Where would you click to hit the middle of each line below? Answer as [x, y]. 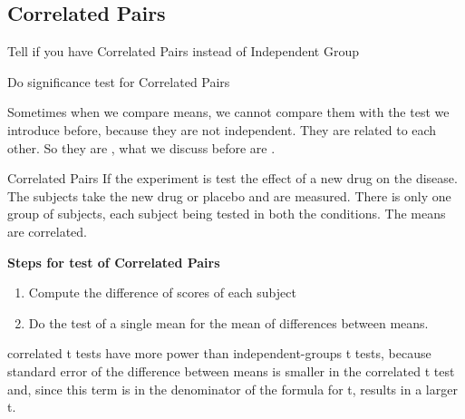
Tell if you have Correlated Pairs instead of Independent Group [183, 51]
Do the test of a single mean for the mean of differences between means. [228, 322]
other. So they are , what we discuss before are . [141, 147]
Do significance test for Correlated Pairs [119, 81]
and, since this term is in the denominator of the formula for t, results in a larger [232, 389]
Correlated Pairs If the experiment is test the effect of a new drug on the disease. [232, 178]
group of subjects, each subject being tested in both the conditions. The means [227, 214]
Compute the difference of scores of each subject [162, 292]
